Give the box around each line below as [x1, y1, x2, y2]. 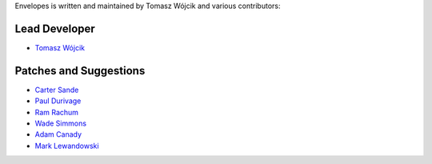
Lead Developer [14, 22, 95, 35]
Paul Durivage [34, 96, 82, 106]
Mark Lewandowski [34, 141, 99, 150]
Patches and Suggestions [14, 64, 146, 78]
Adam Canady [34, 130, 82, 139]
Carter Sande [34, 85, 79, 94]
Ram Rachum [34, 107, 79, 117]
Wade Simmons [34, 118, 87, 128]
